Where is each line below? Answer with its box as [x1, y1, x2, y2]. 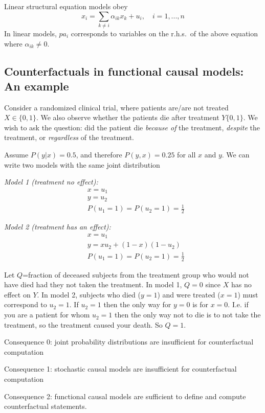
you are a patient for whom [4, 309, 90, 320]
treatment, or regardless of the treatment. [4, 132, 135, 143]
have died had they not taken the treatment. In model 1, [4, 279, 182, 290]
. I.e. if [228, 299, 249, 310]
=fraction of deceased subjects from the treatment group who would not [23, 269, 249, 280]
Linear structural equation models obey [4, 1, 128, 11]
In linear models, [4, 28, 57, 38]
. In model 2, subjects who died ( [37, 289, 141, 300]
